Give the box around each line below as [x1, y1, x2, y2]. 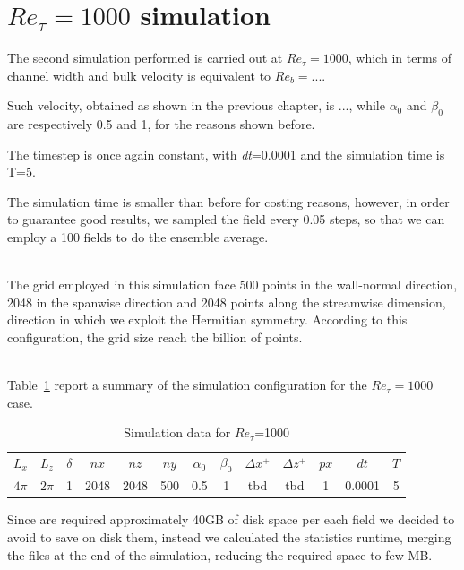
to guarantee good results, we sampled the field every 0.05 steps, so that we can [7, 210, 445, 229]
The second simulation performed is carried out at [7, 48, 283, 67]
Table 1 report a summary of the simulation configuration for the [7, 376, 367, 394]
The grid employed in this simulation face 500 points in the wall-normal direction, [7, 275, 458, 294]
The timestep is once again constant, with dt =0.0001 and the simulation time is [7, 144, 445, 163]
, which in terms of [348, 48, 452, 67]
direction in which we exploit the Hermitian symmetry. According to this [7, 310, 408, 329]
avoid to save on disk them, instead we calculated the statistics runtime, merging [7, 528, 451, 546]
